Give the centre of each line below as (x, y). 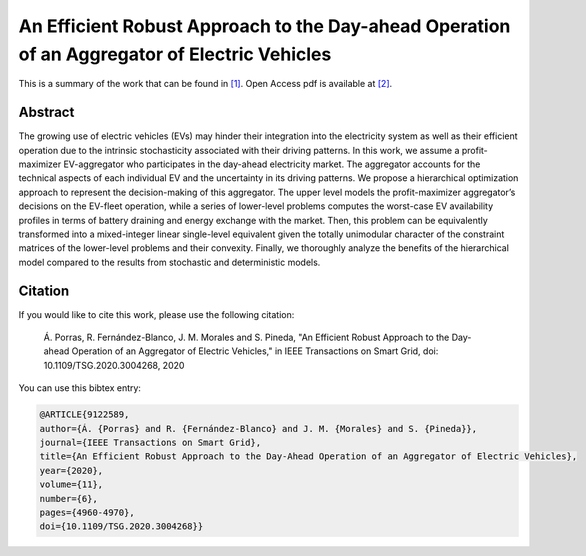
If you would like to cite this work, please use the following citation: (156, 314)
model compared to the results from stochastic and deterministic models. (169, 262)
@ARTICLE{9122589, (84, 414)
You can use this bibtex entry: (80, 388)
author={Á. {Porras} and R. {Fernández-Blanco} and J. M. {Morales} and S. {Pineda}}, (258, 428)
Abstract (46, 112)
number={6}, (69, 498)
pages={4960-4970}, (87, 512)
